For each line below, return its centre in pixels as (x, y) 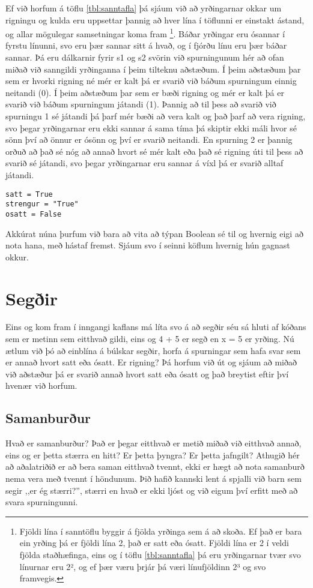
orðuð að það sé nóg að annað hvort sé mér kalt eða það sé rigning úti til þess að (154, 151)
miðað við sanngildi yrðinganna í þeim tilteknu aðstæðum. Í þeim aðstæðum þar (153, 69)
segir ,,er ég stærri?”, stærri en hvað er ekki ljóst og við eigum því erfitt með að (152, 490)
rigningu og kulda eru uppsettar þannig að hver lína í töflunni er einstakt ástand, (155, 19)
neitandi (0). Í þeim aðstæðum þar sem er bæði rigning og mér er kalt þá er (145, 92)
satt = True (29, 194)
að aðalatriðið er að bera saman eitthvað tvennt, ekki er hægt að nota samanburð (155, 466)
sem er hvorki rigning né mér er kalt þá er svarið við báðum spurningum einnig (151, 81)
